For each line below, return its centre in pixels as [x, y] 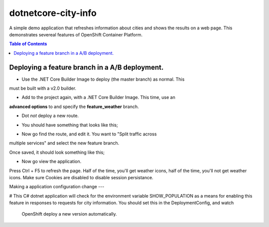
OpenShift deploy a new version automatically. [69, 214]
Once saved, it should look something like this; [57, 152]
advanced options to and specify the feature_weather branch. [74, 107]
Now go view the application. [52, 161]
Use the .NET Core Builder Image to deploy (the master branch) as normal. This [103, 79]
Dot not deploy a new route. [50, 116]
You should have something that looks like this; [70, 125]
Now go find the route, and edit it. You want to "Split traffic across [89, 134]
